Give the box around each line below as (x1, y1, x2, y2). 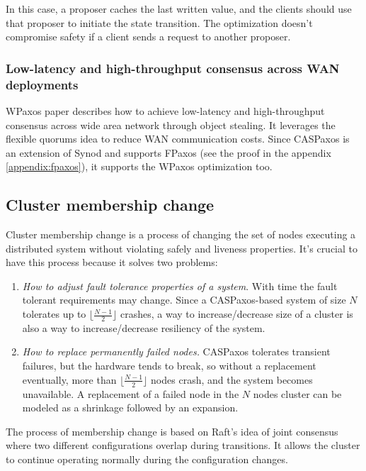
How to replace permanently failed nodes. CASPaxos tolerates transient (22, 344, 331, 359)
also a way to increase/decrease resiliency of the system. (22, 320, 265, 335)
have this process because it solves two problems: (6, 255, 218, 270)
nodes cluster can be (253, 386, 342, 401)
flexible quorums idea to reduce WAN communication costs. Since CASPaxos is (6, 131, 350, 146)
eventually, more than (22, 372, 117, 387)
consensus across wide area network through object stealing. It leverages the (6, 117, 336, 132)
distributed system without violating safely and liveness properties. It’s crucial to (6, 240, 358, 255)
